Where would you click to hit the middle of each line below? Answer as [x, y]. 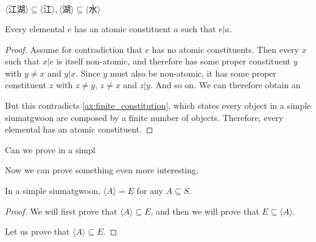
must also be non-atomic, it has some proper [193, 73]
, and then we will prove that [205, 211]
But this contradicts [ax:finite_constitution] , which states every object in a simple [158, 105]
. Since [88, 73]
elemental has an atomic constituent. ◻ [79, 129]
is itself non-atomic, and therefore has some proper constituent [174, 61]
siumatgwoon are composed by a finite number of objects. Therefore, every [144, 117]
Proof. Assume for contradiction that [74, 49]
